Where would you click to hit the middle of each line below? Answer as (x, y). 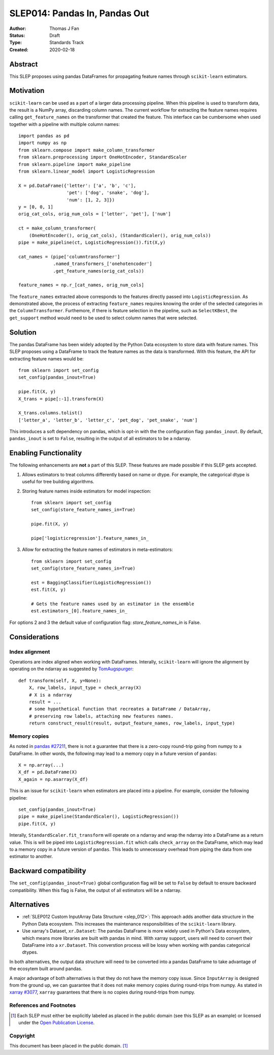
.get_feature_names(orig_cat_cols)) (99, 271)
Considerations (34, 637)
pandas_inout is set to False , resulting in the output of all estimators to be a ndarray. (100, 439)
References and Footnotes (43, 1005)
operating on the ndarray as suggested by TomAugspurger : (72, 669)
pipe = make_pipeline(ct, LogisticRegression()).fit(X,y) (92, 242)
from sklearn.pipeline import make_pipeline (75, 164)
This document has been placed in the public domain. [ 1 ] (68, 1046)
